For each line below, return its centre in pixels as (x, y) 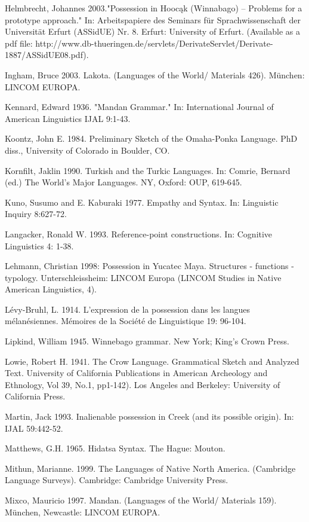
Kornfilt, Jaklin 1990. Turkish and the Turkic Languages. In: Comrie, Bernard (148, 170)
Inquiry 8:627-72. (36, 214)
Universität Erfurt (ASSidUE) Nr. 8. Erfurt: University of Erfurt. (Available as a (152, 31)
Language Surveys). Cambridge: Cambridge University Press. (117, 480)
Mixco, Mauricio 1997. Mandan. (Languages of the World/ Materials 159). (141, 500)
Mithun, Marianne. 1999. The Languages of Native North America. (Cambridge (150, 468)
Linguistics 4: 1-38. (39, 245)
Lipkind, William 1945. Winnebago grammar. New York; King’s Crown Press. (147, 341)
